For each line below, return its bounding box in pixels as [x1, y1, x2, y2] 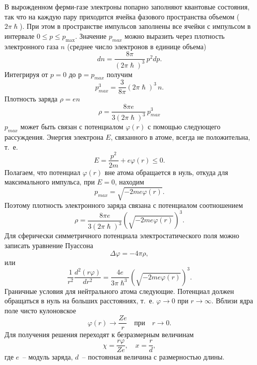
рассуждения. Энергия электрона [4, 132, 104, 142]
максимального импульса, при [4, 177, 95, 187]
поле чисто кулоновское [4, 305, 76, 315]
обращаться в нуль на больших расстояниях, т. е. [4, 295, 154, 306]
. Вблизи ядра [211, 295, 253, 306]
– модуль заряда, [22, 352, 73, 362]
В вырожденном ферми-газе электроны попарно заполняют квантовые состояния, [4, 1, 250, 11]
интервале [4, 30, 35, 41]
